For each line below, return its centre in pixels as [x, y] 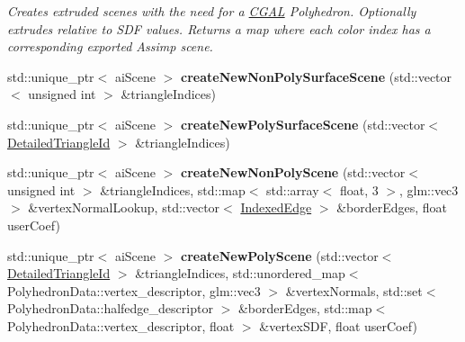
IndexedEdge [276, 207]
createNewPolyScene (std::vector [280, 255]
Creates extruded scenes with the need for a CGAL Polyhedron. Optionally [212, 11]
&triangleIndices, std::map [173, 189]
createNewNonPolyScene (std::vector [293, 172]
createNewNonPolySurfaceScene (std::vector [317, 76]
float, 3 [359, 189]
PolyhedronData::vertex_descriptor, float [121, 325]
